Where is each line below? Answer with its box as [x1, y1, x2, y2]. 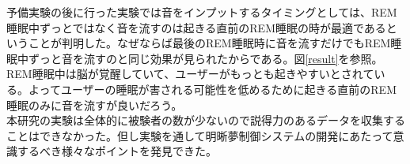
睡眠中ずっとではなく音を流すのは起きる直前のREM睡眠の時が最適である [6, 19, 386, 35]
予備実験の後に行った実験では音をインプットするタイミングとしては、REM [6, 4, 397, 20]
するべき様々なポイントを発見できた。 [17, 143, 217, 159]
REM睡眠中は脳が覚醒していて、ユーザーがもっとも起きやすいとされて [6, 65, 374, 82]
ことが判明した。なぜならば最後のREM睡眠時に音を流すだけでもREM [28, 35, 391, 51]
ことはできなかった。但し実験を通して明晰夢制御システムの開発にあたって [6, 127, 393, 143]
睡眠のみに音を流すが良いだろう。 [6, 96, 183, 113]
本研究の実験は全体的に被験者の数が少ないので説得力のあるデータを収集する [6, 112, 405, 129]
